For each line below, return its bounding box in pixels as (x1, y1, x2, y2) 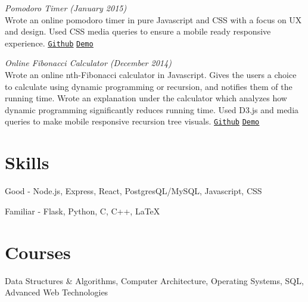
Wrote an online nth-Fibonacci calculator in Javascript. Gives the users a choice (5, 69, 297, 81)
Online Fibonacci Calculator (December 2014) (5, 57, 172, 69)
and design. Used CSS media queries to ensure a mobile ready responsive (5, 25, 271, 38)
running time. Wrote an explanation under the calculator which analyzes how (5, 92, 287, 104)
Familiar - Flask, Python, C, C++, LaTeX (5, 204, 160, 217)
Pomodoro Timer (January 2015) (5, 2, 127, 14)
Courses (5, 239, 71, 264)
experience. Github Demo (5, 36, 94, 49)
